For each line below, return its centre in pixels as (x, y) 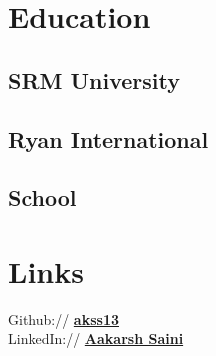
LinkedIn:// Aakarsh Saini (96, 338)
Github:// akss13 (63, 318)
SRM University (94, 79)
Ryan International (108, 138)
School (42, 197)
